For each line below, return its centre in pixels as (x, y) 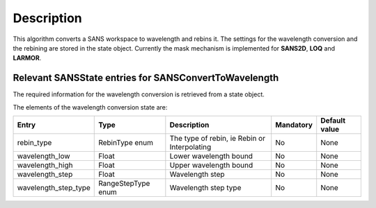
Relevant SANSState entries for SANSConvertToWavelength (146, 78)
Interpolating (190, 147)
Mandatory (294, 125)
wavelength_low (44, 156)
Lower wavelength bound (211, 156)
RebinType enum (126, 143)
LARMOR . (27, 58)
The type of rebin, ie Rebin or (218, 139)
